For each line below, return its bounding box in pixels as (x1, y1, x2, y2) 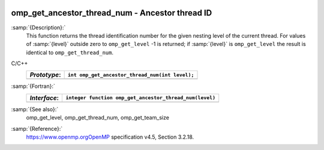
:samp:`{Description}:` (11, 24, 66, 31)
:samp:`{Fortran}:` (11, 82, 55, 90)
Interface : (29, 93, 59, 102)
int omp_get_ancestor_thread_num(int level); (67, 72, 194, 78)
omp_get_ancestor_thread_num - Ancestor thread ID (11, 8, 212, 18)
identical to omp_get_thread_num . (26, 48, 114, 56)
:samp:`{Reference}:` (11, 125, 63, 132)
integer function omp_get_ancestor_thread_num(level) (65, 94, 216, 101)
